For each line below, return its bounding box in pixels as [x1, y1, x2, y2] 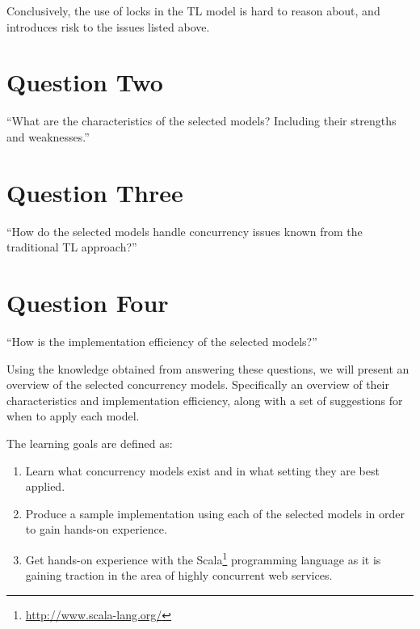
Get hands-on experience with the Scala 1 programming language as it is [25, 548, 381, 568]
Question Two [6, 65, 163, 99]
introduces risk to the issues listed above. [6, 18, 210, 35]
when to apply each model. [6, 407, 140, 424]
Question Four [6, 286, 169, 319]
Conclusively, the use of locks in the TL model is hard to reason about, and [6, 2, 380, 19]
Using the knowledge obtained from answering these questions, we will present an [6, 360, 409, 377]
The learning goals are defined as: [6, 434, 173, 451]
